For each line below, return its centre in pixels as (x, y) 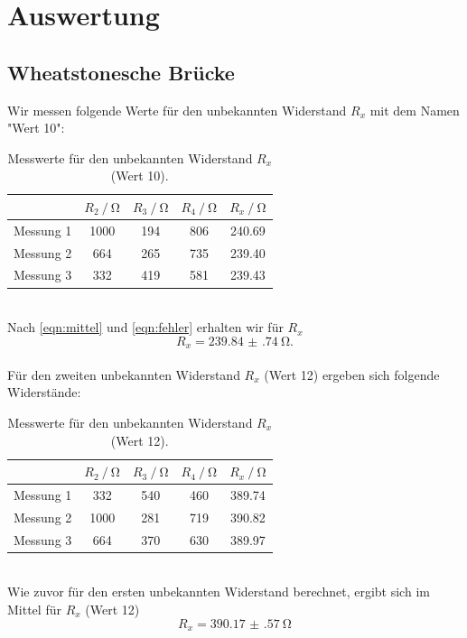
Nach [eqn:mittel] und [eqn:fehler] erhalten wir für (145, 327)
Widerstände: (44, 392)
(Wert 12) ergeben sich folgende (352, 374)
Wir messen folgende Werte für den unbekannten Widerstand (177, 110)
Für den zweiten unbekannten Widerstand (124, 374)
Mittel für (34, 609)
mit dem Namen (415, 110)
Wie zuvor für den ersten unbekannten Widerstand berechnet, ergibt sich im (219, 592)
